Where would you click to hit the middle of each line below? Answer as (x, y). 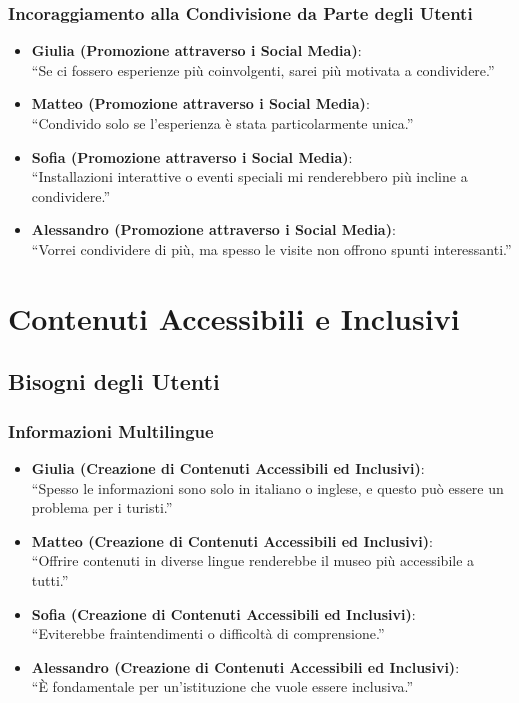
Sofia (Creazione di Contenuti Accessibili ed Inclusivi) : (223, 613)
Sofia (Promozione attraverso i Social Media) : (192, 156)
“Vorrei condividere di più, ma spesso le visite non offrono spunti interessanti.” (271, 248)
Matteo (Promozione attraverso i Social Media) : (200, 103)
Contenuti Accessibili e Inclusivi (234, 317)
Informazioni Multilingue (111, 430)
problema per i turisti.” (102, 507)
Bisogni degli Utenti (114, 381)
